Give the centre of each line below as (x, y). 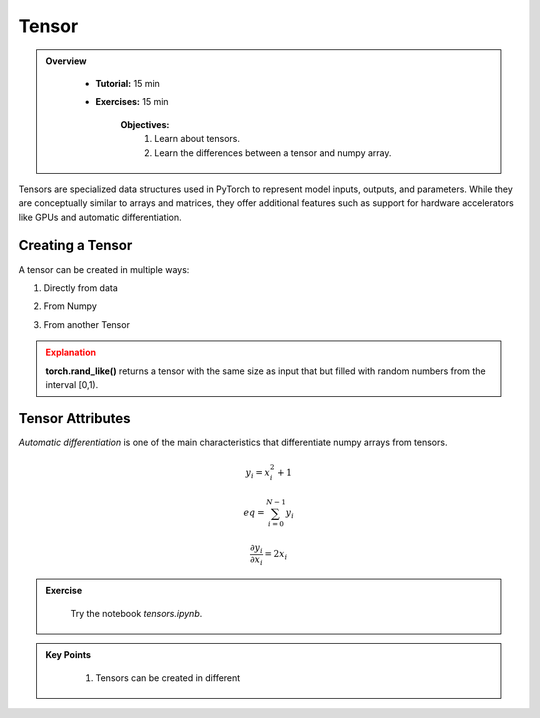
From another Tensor (86, 324)
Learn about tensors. (197, 139)
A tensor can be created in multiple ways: (104, 269)
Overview (66, 61)
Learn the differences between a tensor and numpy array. (273, 152)
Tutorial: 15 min (127, 83)
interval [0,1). (72, 384)
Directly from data (81, 287)
